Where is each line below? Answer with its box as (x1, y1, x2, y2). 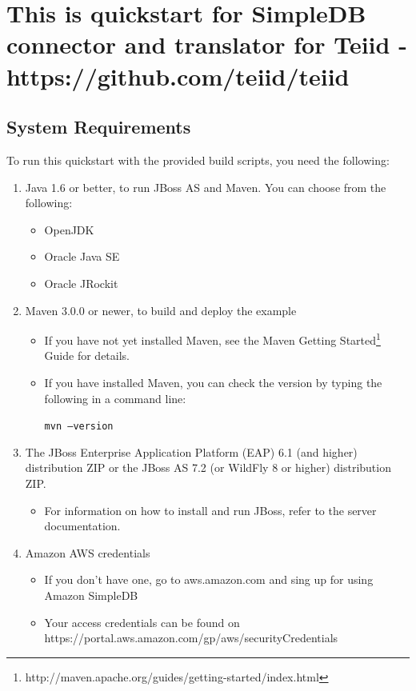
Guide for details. (44, 347, 130, 364)
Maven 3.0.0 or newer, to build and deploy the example (25, 302, 297, 318)
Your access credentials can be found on (44, 613, 240, 630)
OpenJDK (44, 221, 94, 238)
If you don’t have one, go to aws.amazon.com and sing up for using (44, 571, 374, 588)
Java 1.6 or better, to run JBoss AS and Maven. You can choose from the (25, 178, 386, 195)
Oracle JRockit (44, 274, 118, 291)
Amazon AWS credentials (25, 544, 150, 561)
